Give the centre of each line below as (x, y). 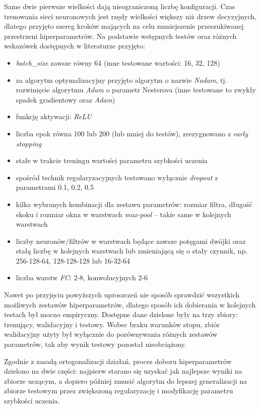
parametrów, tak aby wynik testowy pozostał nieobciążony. (95, 344)
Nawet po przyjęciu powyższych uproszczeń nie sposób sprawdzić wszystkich (122, 295)
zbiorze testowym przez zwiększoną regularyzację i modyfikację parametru (119, 391)
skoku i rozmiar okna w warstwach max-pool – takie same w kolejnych (123, 214)
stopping (29, 143)
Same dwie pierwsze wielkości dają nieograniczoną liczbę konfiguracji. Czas (120, 6)
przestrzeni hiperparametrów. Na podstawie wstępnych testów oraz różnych (120, 36)
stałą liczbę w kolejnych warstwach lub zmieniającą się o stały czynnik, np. (132, 251)
